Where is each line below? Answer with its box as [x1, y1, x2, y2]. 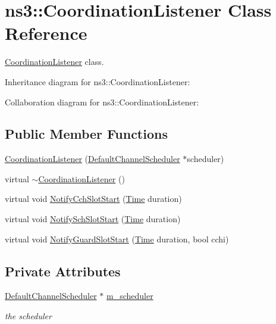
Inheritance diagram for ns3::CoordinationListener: [5, 75, 190, 88]
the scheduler [5, 310, 52, 322]
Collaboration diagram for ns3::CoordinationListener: [5, 95, 199, 108]
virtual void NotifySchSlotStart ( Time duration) [5, 213, 181, 225]
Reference [5, 21, 87, 45]
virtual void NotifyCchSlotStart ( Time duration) [5, 192, 182, 205]
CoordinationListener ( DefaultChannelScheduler [5, 152, 180, 165]
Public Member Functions [5, 124, 168, 143]
